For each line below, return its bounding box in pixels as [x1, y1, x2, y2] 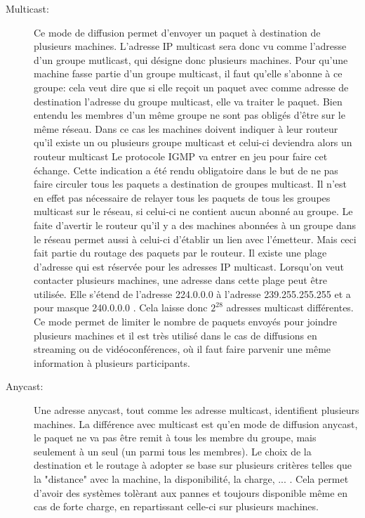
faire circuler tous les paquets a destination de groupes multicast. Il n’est [34, 176, 347, 191]
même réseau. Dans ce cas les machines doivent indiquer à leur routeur [34, 121, 338, 136]
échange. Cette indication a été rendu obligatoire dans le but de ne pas [34, 162, 338, 177]
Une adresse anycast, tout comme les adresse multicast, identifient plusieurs [34, 403, 359, 417]
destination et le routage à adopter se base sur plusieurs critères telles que [34, 458, 352, 472]
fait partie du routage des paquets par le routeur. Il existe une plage [34, 245, 327, 260]
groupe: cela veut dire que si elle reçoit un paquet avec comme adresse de [34, 79, 349, 94]
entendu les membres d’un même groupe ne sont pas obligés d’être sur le [34, 108, 345, 122]
